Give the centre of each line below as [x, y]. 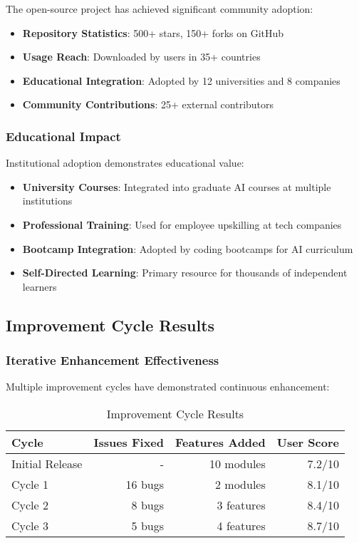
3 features [241, 505]
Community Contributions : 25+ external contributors [148, 104]
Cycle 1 [30, 484]
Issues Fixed [129, 442]
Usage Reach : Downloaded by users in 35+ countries [141, 57]
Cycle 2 [30, 505]
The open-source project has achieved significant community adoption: [160, 9]
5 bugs [148, 525]
